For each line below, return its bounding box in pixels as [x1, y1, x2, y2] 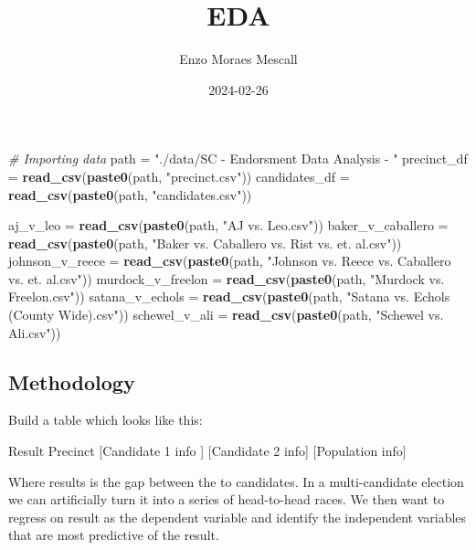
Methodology [8, 367, 135, 396]
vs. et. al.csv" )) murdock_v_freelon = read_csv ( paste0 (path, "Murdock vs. [8, 269, 445, 288]
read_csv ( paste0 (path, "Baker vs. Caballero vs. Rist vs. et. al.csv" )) [8, 233, 402, 252]
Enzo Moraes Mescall [179, 49, 298, 69]
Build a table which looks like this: [8, 410, 203, 429]
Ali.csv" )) [8, 323, 61, 342]
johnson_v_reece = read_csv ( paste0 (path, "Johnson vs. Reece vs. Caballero [8, 251, 451, 270]
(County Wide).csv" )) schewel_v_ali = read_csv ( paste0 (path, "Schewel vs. [8, 305, 444, 324]
